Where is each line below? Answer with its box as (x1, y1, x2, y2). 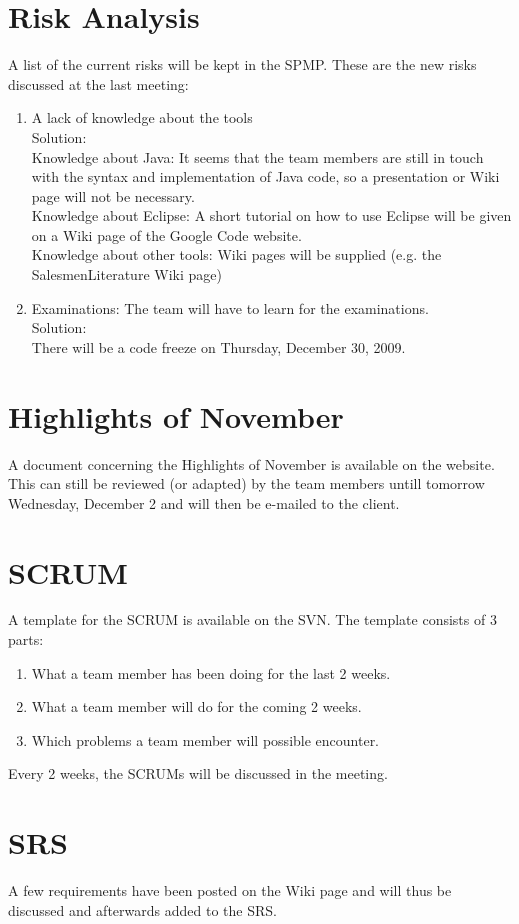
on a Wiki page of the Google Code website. (31, 224, 302, 245)
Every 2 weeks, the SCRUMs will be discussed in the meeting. (8, 763, 388, 784)
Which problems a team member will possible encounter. (31, 729, 380, 750)
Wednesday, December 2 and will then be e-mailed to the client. (8, 492, 400, 513)
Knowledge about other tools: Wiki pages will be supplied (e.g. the (31, 244, 442, 265)
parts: (8, 629, 44, 650)
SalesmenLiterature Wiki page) (31, 264, 222, 285)
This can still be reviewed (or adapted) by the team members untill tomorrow (8, 473, 485, 494)
